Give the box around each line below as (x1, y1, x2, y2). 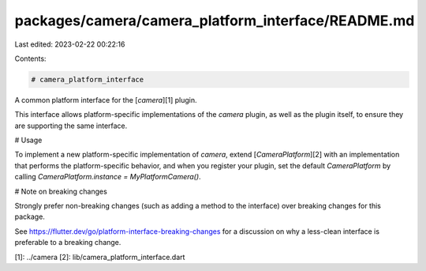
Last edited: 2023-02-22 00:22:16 (14, 40, 125, 49)
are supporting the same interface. (14, 121, 128, 130)
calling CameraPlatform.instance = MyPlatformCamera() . (14, 172, 201, 182)
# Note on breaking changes (14, 186, 108, 196)
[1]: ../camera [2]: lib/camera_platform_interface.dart (14, 252, 185, 262)
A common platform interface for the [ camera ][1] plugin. (14, 95, 197, 104)
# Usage (14, 135, 43, 145)
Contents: (14, 54, 47, 63)
